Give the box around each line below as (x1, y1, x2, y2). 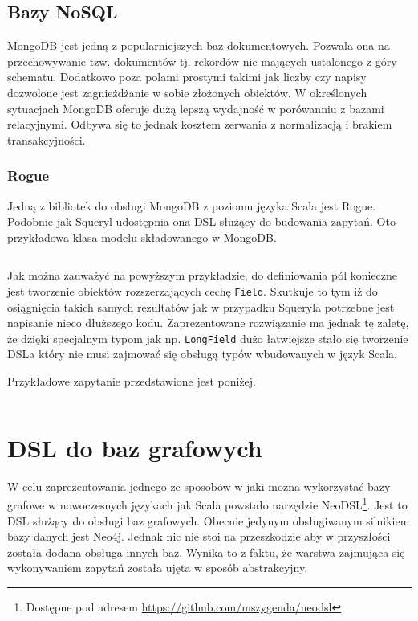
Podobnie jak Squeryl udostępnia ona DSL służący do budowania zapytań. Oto (7, 213, 396, 230)
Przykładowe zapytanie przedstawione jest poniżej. (7, 373, 257, 390)
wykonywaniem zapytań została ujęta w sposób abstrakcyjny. (7, 559, 308, 576)
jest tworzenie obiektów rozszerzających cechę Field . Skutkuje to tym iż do (7, 282, 378, 299)
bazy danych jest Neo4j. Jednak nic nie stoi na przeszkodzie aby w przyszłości (7, 528, 391, 545)
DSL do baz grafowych (7, 431, 262, 464)
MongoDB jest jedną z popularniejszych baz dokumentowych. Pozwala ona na (7, 37, 390, 54)
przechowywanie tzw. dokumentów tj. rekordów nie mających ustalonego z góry (7, 52, 397, 69)
